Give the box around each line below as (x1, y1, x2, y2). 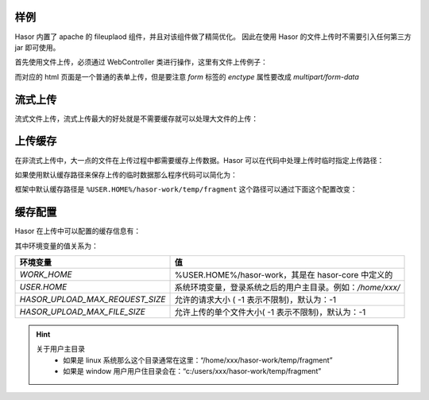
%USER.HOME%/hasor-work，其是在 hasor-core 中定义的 (174, 269, 393, 280)
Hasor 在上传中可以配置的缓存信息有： (14, 227, 141, 236)
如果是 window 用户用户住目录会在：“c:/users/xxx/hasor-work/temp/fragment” (63, 367, 322, 376)
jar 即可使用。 (14, 42, 60, 52)
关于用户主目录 (36, 344, 85, 354)
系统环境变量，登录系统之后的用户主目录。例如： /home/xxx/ (174, 282, 400, 293)
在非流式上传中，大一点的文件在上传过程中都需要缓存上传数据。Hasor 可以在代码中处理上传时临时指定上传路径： (14, 155, 385, 165)
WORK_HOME (19, 269, 72, 280)
